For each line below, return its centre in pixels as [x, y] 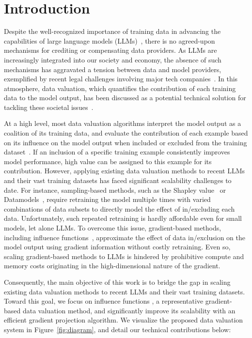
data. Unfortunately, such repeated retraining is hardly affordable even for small [123, 218]
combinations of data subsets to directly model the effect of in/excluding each [119, 208]
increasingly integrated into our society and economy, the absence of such [113, 59]
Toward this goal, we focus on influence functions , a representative [104, 301]
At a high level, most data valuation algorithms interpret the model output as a [123, 123]
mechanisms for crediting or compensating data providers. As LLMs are [110, 50]
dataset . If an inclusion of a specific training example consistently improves [117, 152]
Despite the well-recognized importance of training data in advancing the [112, 31]
